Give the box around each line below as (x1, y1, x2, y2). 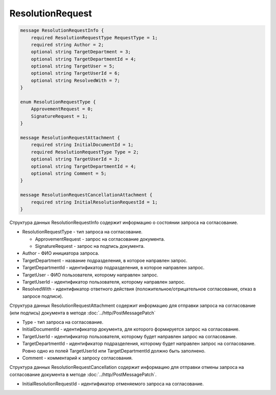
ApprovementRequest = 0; (31, 106, 94, 112)
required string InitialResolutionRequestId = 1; (31, 199, 158, 205)
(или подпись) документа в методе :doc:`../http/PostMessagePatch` (9, 310, 156, 316)
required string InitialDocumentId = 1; (31, 142, 134, 148)
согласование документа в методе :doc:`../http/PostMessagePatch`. (9, 371, 157, 378)
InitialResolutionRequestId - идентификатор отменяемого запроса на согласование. (22, 381, 204, 387)
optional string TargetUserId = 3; (31, 156, 120, 162)
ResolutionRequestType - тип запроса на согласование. (22, 229, 143, 235)
